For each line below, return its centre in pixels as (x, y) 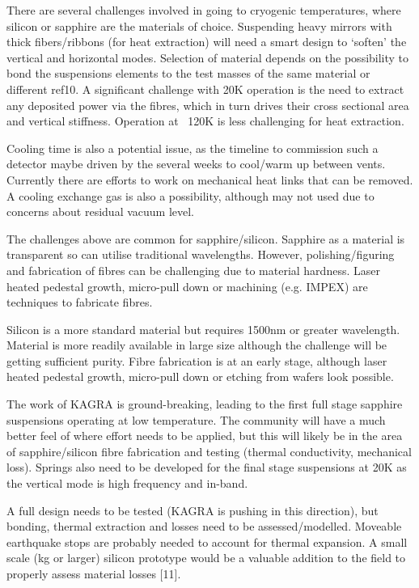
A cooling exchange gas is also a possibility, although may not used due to (190, 195)
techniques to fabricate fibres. (80, 302)
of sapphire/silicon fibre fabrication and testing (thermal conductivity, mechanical (209, 451)
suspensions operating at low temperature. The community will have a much (196, 419)
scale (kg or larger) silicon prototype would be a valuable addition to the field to (206, 558)
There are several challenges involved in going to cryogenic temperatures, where (204, 10)
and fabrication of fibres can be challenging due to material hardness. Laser (193, 270)
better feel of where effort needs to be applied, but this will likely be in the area (205, 436)
